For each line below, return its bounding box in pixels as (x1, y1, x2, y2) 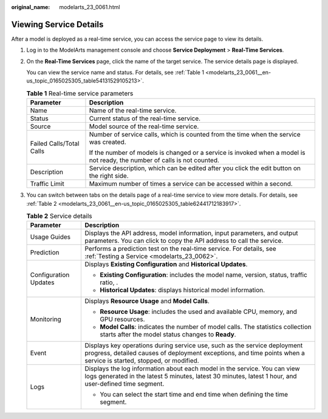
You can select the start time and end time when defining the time (100, 390, 289, 399)
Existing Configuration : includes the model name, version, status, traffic (100, 271, 308, 279)
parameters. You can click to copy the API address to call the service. (84, 237, 284, 245)
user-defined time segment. (84, 380, 165, 388)
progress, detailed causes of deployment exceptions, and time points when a (84, 349, 305, 358)
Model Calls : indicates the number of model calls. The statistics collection (100, 322, 312, 331)
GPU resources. (100, 315, 145, 324)
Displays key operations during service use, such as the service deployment (84, 341, 303, 350)
